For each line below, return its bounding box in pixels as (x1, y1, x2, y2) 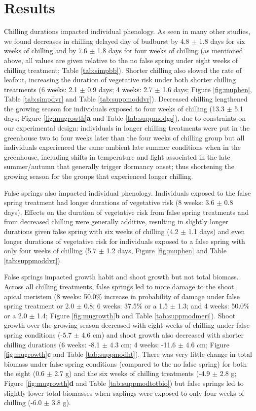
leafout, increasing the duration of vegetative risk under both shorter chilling (4, 74, 236, 85)
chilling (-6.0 (4, 397, 42, 408)
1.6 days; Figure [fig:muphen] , (162, 84, 252, 94)
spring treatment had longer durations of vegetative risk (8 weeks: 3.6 (4, 197, 215, 207)
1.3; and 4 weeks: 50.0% (178, 301, 250, 311)
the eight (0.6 (4, 368, 45, 378)
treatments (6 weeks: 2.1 (4, 84, 78, 94)
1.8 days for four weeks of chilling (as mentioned (97, 45, 243, 56)
